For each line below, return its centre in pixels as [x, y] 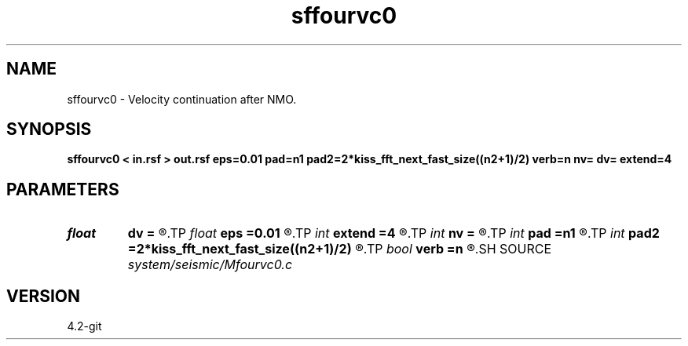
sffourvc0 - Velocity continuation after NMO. [182, 99]
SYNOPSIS [49, 129]
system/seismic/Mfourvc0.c [210, 265]
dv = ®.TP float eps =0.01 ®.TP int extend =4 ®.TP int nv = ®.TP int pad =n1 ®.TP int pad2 [393, 233]
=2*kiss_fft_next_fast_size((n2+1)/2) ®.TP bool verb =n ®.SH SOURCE [340, 249]
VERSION [44, 296]
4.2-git [84, 326]
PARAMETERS [63, 189]
